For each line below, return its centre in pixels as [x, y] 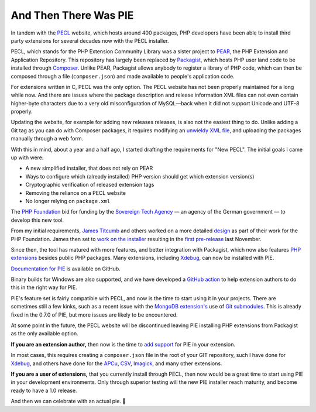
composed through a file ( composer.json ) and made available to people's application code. [123, 76]
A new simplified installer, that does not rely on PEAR [89, 168]
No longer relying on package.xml [68, 201]
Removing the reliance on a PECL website [75, 193]
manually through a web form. [47, 139]
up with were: [27, 157]
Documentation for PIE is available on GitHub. [66, 269]
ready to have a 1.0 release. [44, 390]
